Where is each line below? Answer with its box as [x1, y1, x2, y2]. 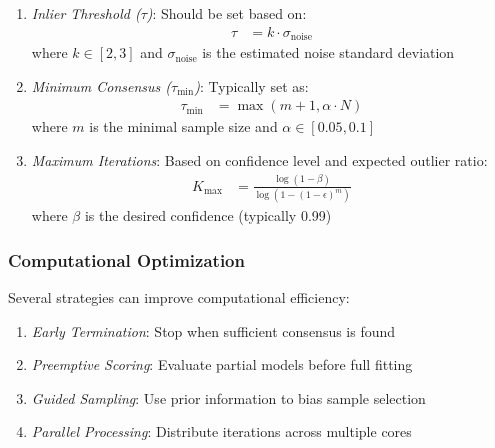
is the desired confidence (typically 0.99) [84, 205, 332, 226]
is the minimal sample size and [89, 116, 278, 137]
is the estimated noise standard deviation [202, 42, 455, 63]
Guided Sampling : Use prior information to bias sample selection [31, 387, 426, 408]
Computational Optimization [8, 247, 245, 272]
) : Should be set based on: [146, 3, 307, 23]
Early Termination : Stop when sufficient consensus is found [31, 320, 396, 341]
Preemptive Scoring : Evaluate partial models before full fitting [31, 354, 413, 375]
